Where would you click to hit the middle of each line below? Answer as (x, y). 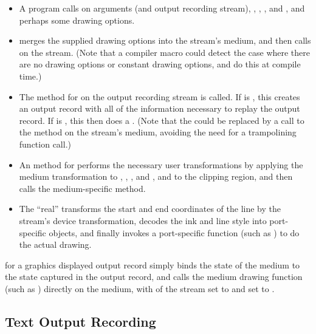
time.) (30, 76)
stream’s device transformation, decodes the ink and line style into (143, 220)
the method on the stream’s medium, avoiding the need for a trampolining (158, 132)
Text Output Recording (81, 321)
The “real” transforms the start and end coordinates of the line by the (150, 209)
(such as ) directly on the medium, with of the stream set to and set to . (140, 288)
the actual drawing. (55, 244)
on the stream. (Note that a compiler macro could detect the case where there (165, 52)
